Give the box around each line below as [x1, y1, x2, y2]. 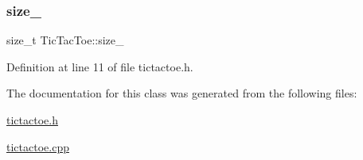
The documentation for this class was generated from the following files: [6, 85, 357, 101]
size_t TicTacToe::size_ [6, 32, 124, 48]
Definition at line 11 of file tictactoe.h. [6, 58, 193, 74]
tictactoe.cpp [6, 138, 69, 154]
